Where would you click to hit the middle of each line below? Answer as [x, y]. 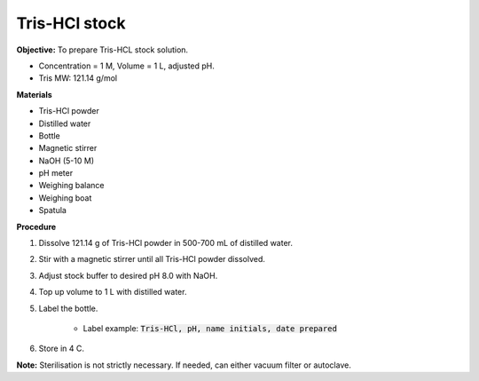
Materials [34, 94]
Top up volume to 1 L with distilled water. [113, 292]
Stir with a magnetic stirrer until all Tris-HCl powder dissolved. [152, 259]
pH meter [56, 173]
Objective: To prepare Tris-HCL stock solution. [102, 50]
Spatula [52, 210]
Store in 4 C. [61, 349]
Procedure [36, 226]
